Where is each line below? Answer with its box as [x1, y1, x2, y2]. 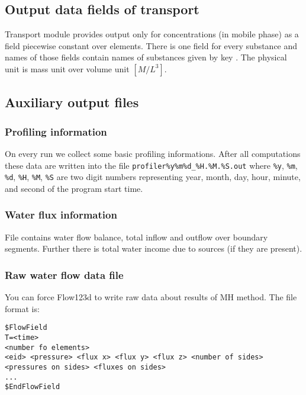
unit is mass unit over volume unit [5, 62, 130, 75]
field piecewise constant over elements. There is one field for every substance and [5, 39, 298, 52]
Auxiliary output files [5, 93, 139, 111]
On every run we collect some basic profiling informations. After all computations [5, 147, 301, 159]
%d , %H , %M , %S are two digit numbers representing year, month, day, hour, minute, [5, 171, 301, 183]
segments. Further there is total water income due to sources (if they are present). [5, 242, 302, 255]
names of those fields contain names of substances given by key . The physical [5, 51, 287, 63]
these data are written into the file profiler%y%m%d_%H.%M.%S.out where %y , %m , [5, 159, 298, 171]
